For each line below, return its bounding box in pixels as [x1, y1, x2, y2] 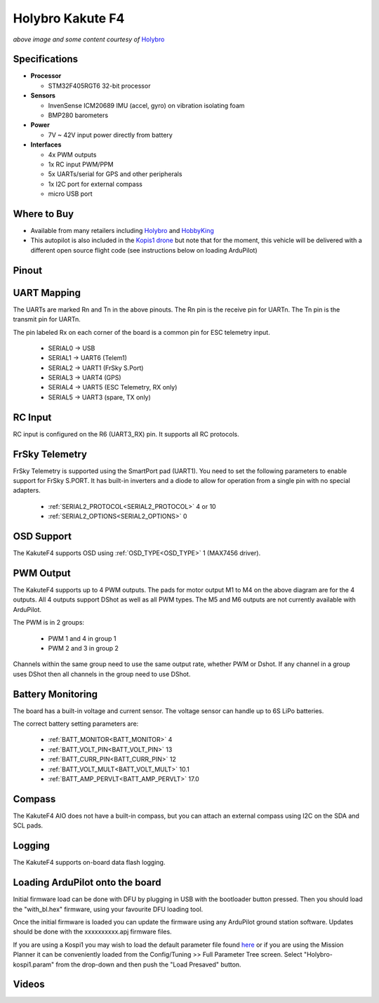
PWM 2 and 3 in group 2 [48, 644, 119, 653]
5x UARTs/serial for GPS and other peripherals [48, 170, 182, 178]
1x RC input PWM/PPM [48, 160, 114, 168]
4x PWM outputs [48, 150, 97, 159]
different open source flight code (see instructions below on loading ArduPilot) [30, 246, 258, 254]
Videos [13, 978, 45, 990]
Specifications [13, 53, 79, 65]
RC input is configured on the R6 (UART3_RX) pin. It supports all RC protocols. [13, 430, 239, 438]
